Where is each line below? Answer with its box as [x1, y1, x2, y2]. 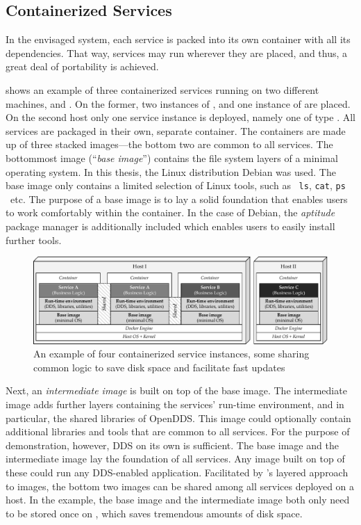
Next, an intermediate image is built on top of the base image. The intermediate [6, 383, 347, 398]
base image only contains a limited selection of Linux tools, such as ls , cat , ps [6, 178, 346, 193]
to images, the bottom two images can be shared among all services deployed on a [6, 478, 355, 493]
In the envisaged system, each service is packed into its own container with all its [6, 32, 351, 47]
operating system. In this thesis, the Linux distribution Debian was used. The [6, 164, 336, 179]
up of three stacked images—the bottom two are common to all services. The [6, 137, 333, 152]
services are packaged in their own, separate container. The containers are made [6, 123, 346, 138]
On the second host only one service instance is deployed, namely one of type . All [6, 110, 355, 124]
